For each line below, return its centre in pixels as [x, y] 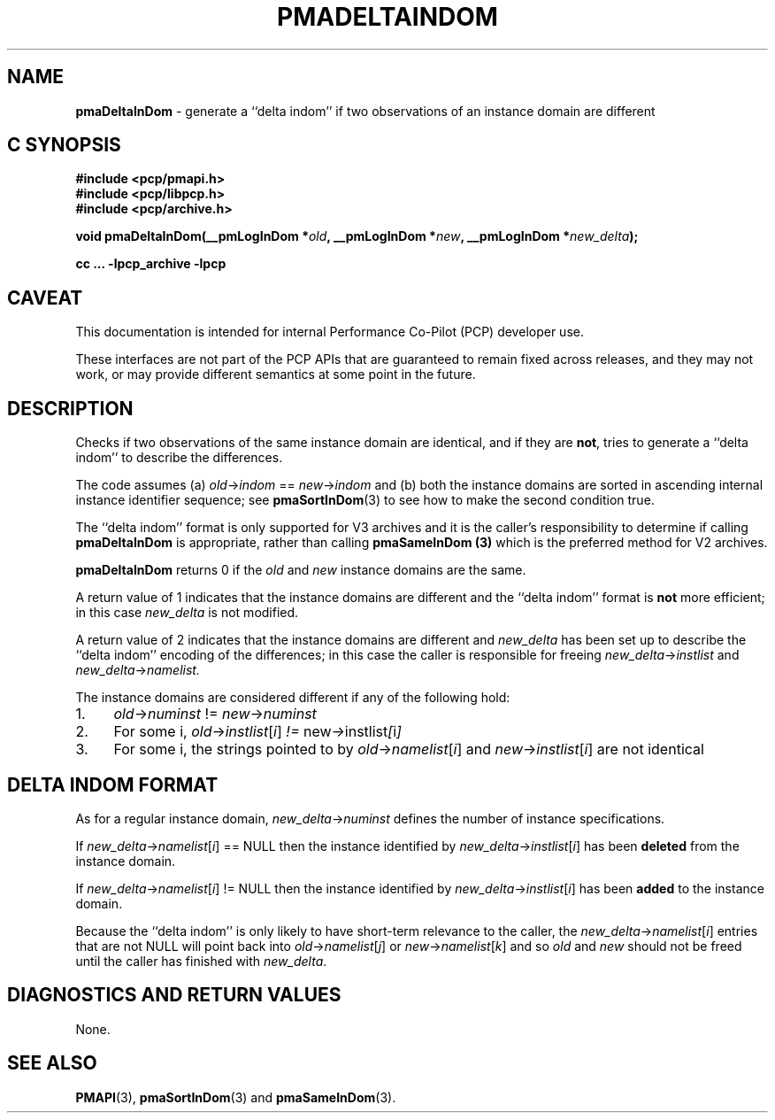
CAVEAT [45, 297]
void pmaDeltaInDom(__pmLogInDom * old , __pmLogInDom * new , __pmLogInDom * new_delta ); [357, 236]
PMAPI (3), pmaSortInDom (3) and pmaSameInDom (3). [236, 1097]
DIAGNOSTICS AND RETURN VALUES [174, 995]
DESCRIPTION [70, 408]
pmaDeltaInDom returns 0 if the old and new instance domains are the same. [301, 570]
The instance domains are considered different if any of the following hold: [293, 698]
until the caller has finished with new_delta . [201, 961]
